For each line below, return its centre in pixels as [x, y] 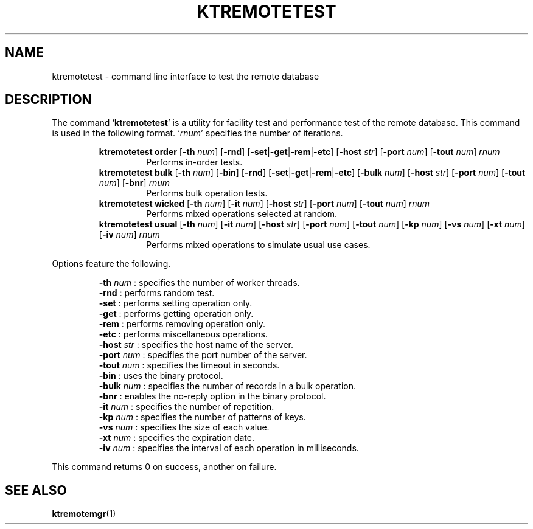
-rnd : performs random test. [157, 293]
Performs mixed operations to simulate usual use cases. [258, 245]
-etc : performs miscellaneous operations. [183, 334]
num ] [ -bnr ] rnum [134, 183]
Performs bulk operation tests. [207, 193]
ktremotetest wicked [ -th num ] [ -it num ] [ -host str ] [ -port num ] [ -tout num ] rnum [264, 204]
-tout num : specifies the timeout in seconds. [189, 365]
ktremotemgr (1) [84, 514]
